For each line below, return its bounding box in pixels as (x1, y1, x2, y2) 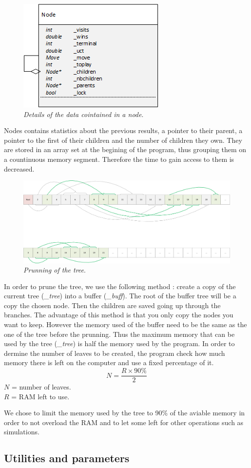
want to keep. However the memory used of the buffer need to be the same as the (4, 319, 247, 330)
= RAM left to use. (11, 391, 70, 401)
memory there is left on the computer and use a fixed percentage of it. (4, 357, 214, 368)
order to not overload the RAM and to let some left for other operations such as (4, 417, 244, 427)
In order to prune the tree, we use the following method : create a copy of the (4, 281, 236, 291)
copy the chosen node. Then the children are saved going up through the (4, 300, 221, 310)
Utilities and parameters (4, 450, 130, 466)
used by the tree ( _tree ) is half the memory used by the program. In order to (4, 338, 235, 349)
